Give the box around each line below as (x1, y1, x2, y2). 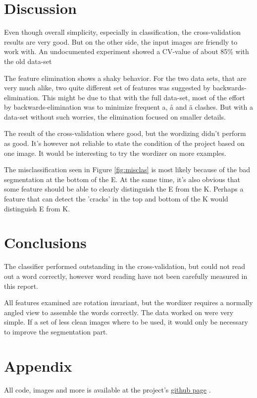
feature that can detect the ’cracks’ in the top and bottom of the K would (4, 194, 228, 204)
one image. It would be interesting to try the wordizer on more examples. (4, 147, 226, 158)
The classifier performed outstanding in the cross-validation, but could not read (4, 261, 246, 271)
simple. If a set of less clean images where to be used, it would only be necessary (4, 317, 248, 327)
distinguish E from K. (4, 203, 70, 213)
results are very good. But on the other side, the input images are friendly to (4, 36, 238, 47)
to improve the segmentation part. (4, 326, 108, 336)
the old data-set (4, 56, 52, 66)
